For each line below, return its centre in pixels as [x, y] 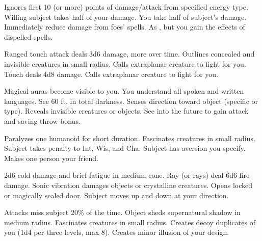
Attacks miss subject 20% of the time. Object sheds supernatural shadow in [122, 212]
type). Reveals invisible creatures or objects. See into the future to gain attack [126, 111]
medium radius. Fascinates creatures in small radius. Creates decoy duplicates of [130, 222]
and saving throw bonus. [42, 120]
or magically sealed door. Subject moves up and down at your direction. [116, 195]
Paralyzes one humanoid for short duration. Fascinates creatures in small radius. [130, 138]
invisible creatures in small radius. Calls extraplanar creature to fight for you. [125, 63]
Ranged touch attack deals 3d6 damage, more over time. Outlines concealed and [129, 54]
